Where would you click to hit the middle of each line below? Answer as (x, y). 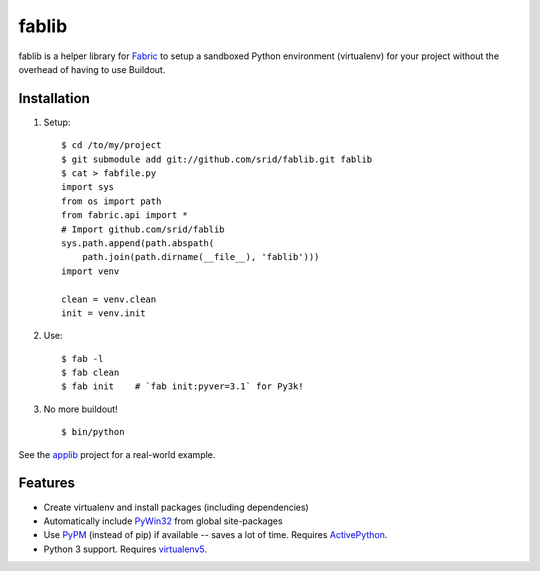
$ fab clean (90, 373)
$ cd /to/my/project (111, 145)
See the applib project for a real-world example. (117, 454)
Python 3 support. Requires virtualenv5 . (125, 549)
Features (46, 483)
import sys (88, 187)
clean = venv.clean (109, 299)
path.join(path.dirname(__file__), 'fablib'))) (200, 257)
